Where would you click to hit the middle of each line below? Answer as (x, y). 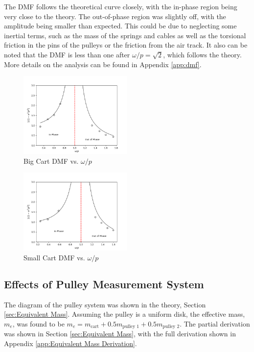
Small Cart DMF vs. (54, 257)
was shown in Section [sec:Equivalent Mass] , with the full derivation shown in (120, 334)
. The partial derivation (215, 323)
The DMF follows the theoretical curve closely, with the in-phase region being (121, 6)
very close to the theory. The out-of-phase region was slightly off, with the (115, 16)
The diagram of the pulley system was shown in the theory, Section (105, 304)
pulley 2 (171, 327)
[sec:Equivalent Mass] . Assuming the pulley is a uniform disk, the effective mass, (125, 314)
